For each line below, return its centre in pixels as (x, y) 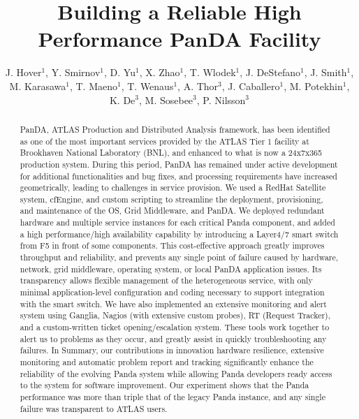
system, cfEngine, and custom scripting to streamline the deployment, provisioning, (171, 199)
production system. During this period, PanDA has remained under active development (179, 164)
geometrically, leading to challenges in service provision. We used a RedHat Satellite (173, 188)
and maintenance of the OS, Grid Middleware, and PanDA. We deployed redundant (172, 211)
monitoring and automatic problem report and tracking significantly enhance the (167, 362)
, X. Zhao (160, 72)
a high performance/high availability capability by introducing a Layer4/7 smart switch (179, 234)
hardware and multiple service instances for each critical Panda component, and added (177, 222)
